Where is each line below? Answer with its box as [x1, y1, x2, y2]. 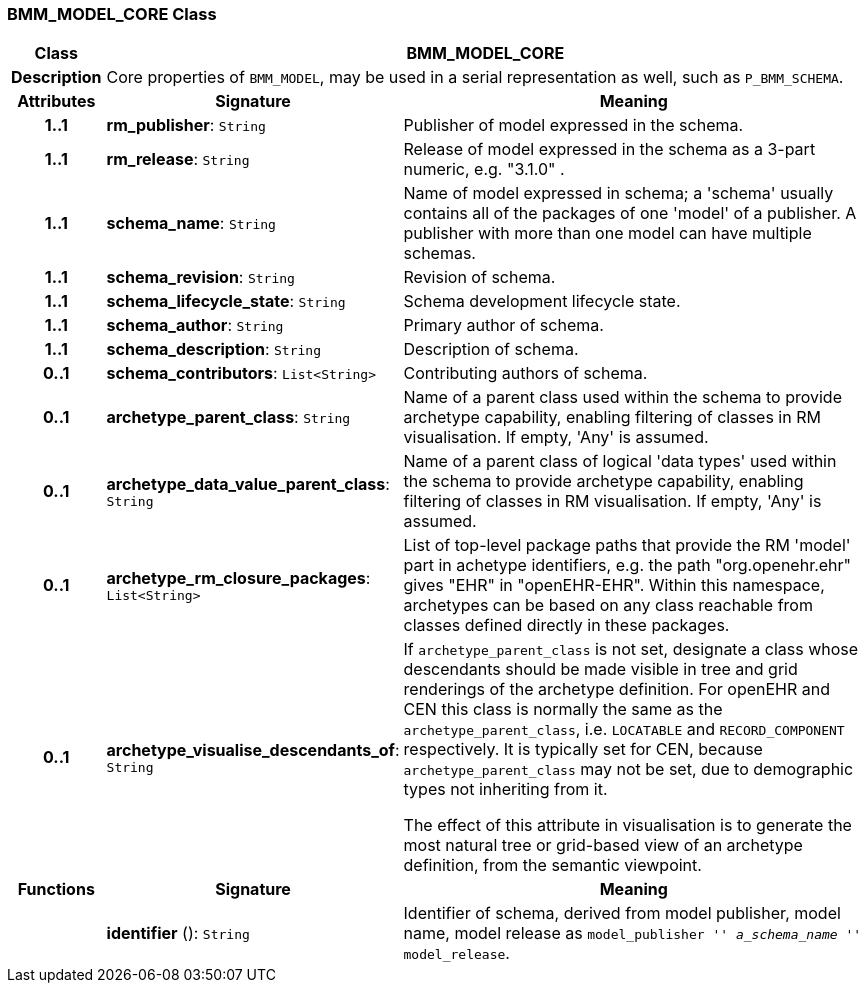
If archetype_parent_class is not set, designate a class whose [403, 639, 859, 660]
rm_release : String [106, 149, 250, 170]
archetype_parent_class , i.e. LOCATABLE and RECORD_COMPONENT [403, 719, 845, 740]
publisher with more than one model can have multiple [403, 223, 812, 244]
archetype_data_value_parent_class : [106, 473, 390, 494]
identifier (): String [106, 923, 250, 944]
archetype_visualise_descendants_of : [106, 739, 400, 760]
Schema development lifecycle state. [403, 291, 681, 312]
